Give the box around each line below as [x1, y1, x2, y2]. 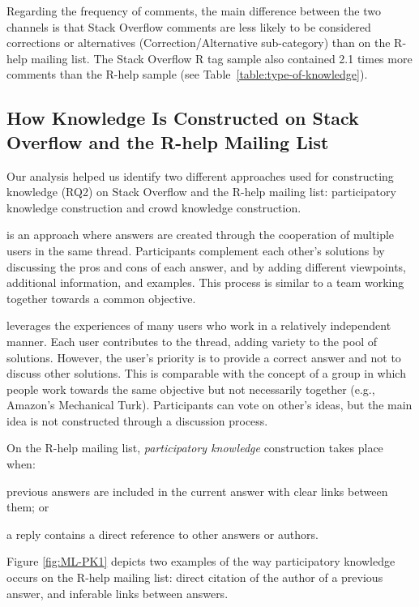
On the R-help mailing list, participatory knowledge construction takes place [6, 439, 383, 456]
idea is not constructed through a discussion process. [6, 412, 268, 429]
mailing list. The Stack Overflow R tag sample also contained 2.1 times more [31, 49, 413, 66]
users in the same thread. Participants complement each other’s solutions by [6, 242, 385, 259]
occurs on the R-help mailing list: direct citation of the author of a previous [6, 569, 383, 586]
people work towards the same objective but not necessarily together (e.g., [6, 380, 375, 397]
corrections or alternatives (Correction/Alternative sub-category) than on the [6, 34, 391, 51]
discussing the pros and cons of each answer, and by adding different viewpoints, [6, 258, 406, 275]
